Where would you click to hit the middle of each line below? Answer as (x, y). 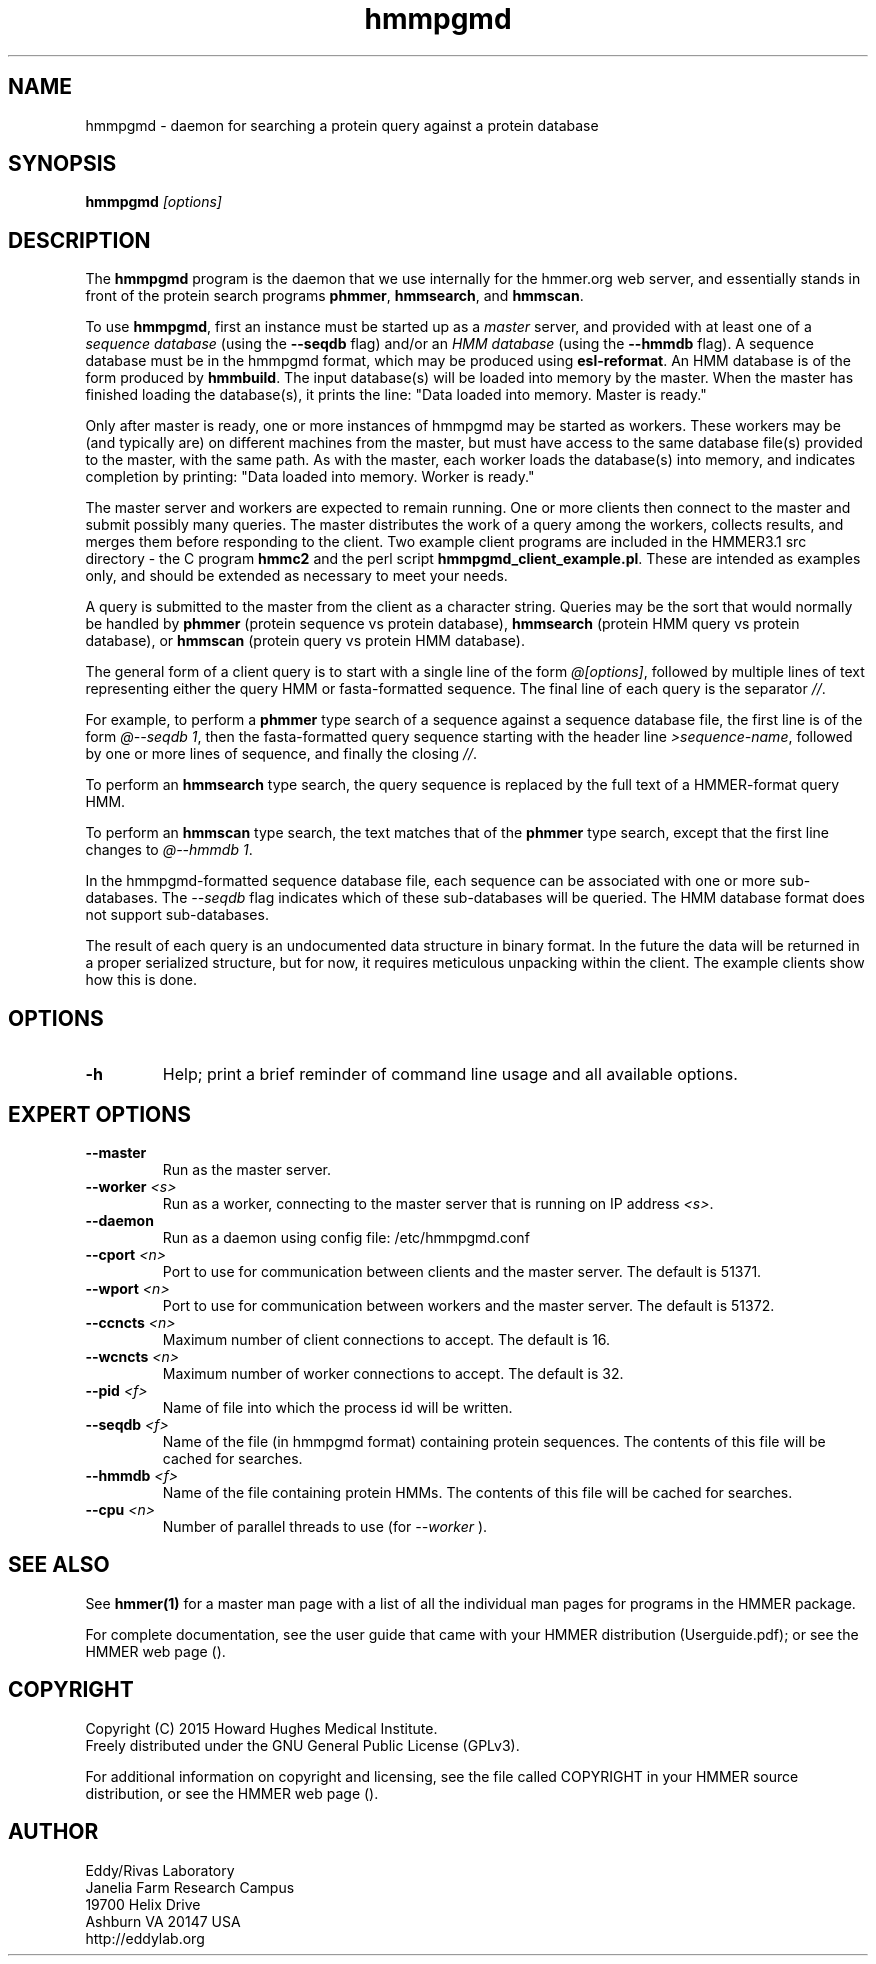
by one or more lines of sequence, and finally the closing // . (281, 754)
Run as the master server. (246, 1169)
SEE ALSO (59, 1565)
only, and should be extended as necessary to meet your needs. (296, 576)
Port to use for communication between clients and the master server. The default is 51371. (462, 1271)
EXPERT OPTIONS (100, 1114)
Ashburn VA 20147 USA (163, 1921)
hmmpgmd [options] (153, 202)
